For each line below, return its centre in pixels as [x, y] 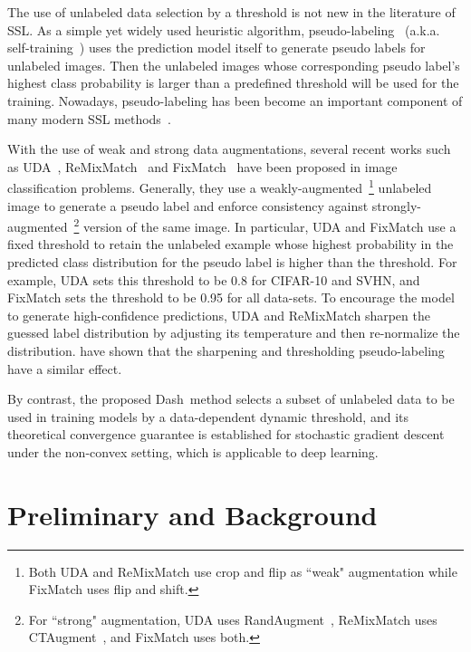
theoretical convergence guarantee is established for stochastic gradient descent [226, 434]
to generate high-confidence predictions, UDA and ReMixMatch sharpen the [219, 315]
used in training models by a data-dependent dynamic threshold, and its [208, 416]
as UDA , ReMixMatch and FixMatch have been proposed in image [202, 166]
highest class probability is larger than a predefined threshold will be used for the [233, 83]
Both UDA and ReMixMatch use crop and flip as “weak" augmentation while [243, 571]
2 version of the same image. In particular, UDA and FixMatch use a [265, 225]
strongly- [397, 205]
